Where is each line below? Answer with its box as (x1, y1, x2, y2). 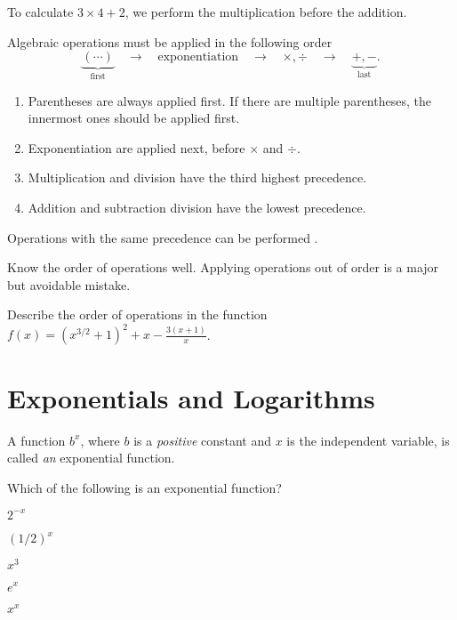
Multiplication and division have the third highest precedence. (28, 168, 367, 187)
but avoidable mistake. (7, 275, 131, 294)
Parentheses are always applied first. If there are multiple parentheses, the (28, 91, 431, 109)
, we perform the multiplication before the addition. (124, 3, 407, 20)
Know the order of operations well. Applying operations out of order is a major (7, 258, 439, 277)
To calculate (7, 3, 74, 20)
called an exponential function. (7, 448, 175, 467)
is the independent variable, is (286, 431, 450, 449)
